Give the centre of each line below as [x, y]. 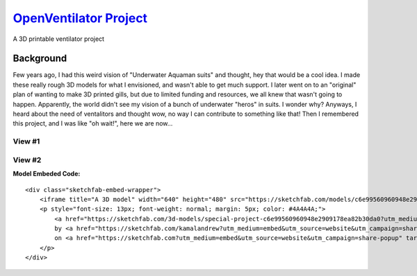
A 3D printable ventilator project [58, 39]
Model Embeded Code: [47, 174]
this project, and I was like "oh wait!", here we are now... [93, 123]
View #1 [26, 141]
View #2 [27, 159]
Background [40, 59]
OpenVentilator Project [80, 18]
